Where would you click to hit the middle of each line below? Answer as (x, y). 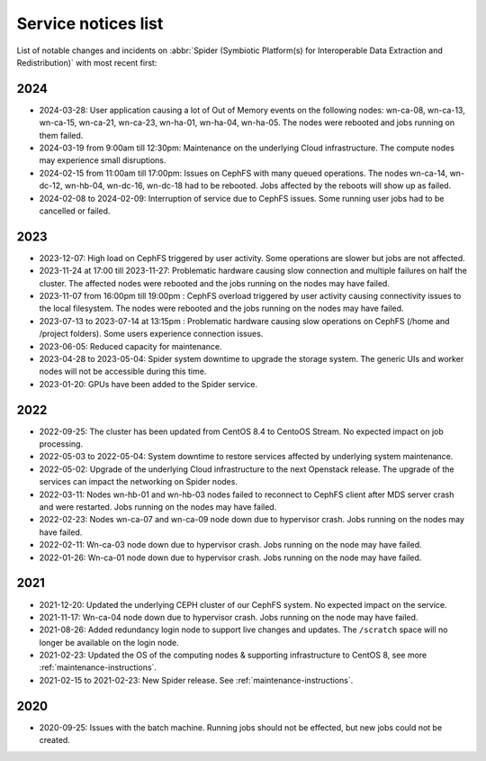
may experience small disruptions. (103, 160)
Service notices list (90, 23)
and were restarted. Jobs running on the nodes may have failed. (158, 507)
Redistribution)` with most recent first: (87, 62)
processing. (61, 444)
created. (55, 740)
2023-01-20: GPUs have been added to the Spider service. (148, 384)
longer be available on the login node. (109, 642)
